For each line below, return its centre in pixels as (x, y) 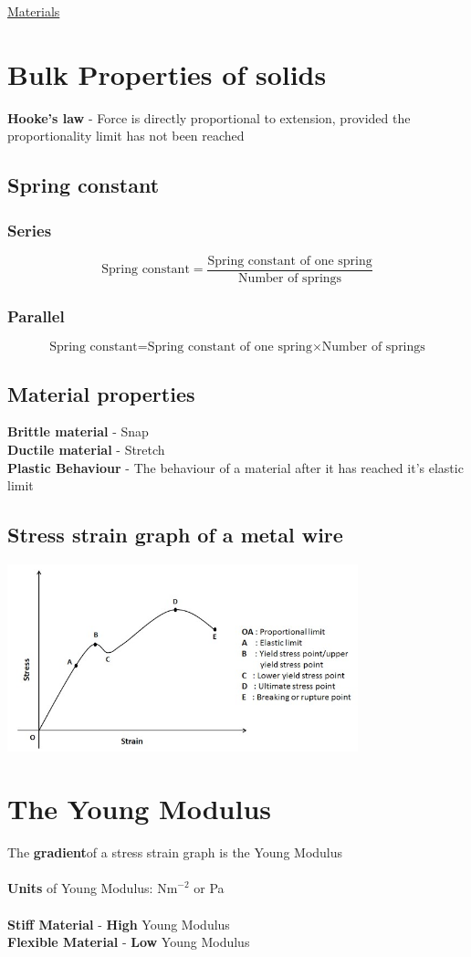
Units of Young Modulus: (80, 888)
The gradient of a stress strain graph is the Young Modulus (175, 852)
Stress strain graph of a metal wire (175, 535)
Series (30, 230)
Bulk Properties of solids (167, 74)
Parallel (36, 315)
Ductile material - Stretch (86, 449)
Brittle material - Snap (78, 431)
